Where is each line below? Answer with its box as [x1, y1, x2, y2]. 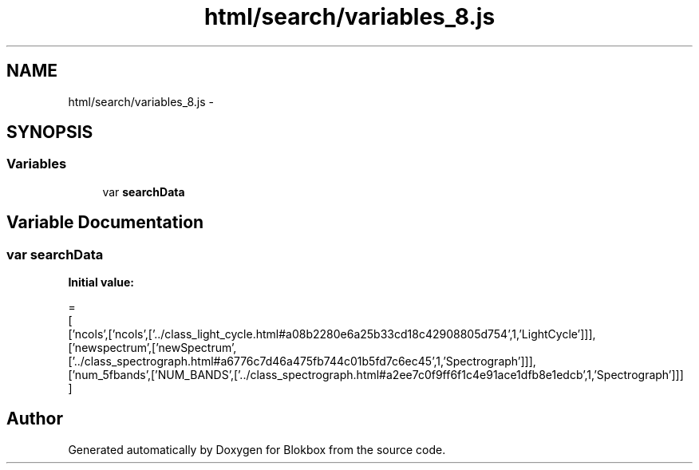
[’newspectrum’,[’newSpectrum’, [68, 341, 237, 355]
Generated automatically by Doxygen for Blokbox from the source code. [68, 442, 446, 456]
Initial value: [68, 275, 134, 290]
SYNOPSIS [6, 122, 93, 143]
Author [6, 409, 63, 429]
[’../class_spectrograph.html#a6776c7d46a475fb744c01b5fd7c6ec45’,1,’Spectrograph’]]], [68, 354, 536, 369]
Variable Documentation [6, 212, 204, 233]
